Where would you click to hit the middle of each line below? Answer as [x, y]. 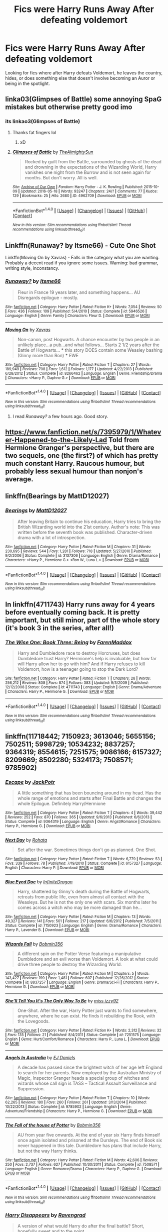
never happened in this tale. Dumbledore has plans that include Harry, [89, 1146]
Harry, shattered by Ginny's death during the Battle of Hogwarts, [84, 892]
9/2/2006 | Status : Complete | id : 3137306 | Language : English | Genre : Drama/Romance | [83, 555]
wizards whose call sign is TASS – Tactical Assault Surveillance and [87, 1083]
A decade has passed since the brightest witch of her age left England [90, 1067]
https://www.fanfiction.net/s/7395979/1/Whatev [83, 432]
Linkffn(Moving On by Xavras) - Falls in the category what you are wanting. [82, 258]
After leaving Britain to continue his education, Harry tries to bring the [89, 522]
